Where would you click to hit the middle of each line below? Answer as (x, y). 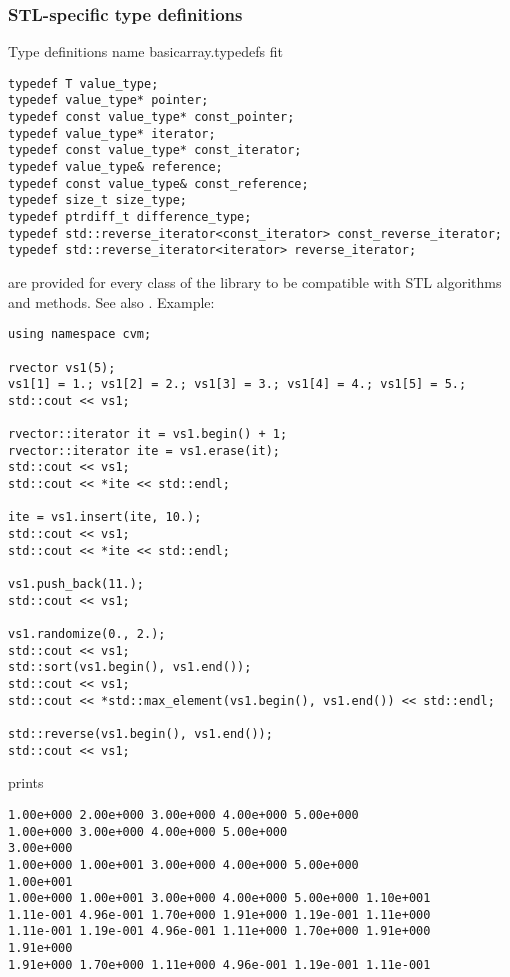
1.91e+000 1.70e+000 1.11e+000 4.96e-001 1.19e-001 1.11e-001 (219, 964)
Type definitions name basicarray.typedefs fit (145, 51)
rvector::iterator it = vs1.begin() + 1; (148, 434)
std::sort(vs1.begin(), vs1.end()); (130, 667)
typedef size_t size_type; (97, 200)
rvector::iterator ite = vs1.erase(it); (144, 450)
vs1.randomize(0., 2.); (87, 634)
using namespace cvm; (80, 334)
